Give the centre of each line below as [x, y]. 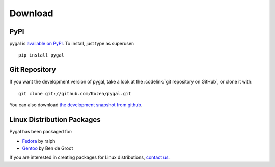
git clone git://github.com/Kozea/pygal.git [75, 93]
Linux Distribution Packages [55, 119]
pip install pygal [42, 55]
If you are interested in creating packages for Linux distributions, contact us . [90, 157]
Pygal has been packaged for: [41, 132]
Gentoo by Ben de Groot [48, 148]
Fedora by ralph [39, 141]
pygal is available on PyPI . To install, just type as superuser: [72, 44]
